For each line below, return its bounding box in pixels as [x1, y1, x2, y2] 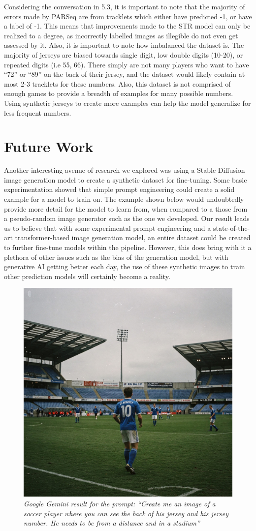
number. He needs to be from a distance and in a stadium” [24, 518, 200, 528]
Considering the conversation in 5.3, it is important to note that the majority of [4, 1, 245, 11]
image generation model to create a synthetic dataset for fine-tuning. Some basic [4, 174, 247, 185]
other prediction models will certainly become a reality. [4, 271, 170, 281]
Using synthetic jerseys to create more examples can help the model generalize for [4, 97, 251, 108]
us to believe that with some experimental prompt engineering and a [4, 222, 211, 233]
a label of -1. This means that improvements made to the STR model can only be [4, 21, 251, 31]
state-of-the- [213, 222, 250, 233]
